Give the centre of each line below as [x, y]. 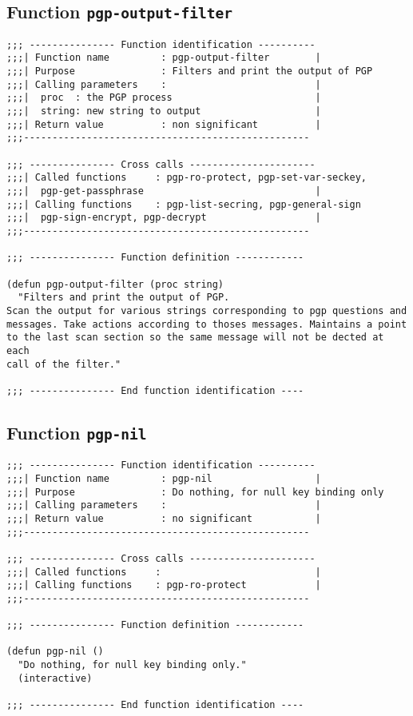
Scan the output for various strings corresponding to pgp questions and [207, 310]
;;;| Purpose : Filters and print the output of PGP [190, 72]
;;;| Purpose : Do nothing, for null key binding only [195, 492]
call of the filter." [64, 364]
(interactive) [55, 678]
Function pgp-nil [77, 432]
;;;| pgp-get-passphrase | [164, 191]
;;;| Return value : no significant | [164, 518]
